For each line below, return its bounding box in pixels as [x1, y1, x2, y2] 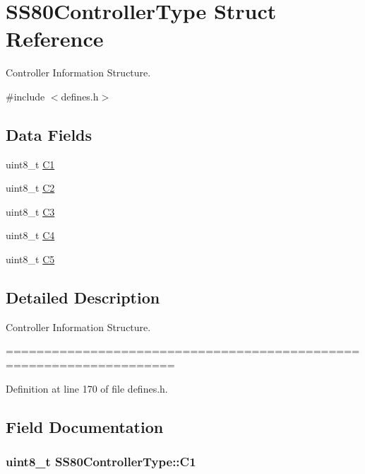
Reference [6, 24, 104, 53]
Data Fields [6, 123, 92, 145]
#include [6, 88, 45, 103]
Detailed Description [6, 287, 160, 308]
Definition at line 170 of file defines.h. [6, 381, 168, 395]
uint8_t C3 [6, 204, 55, 219]
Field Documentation [6, 415, 164, 437]
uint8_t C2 [6, 180, 55, 195]
